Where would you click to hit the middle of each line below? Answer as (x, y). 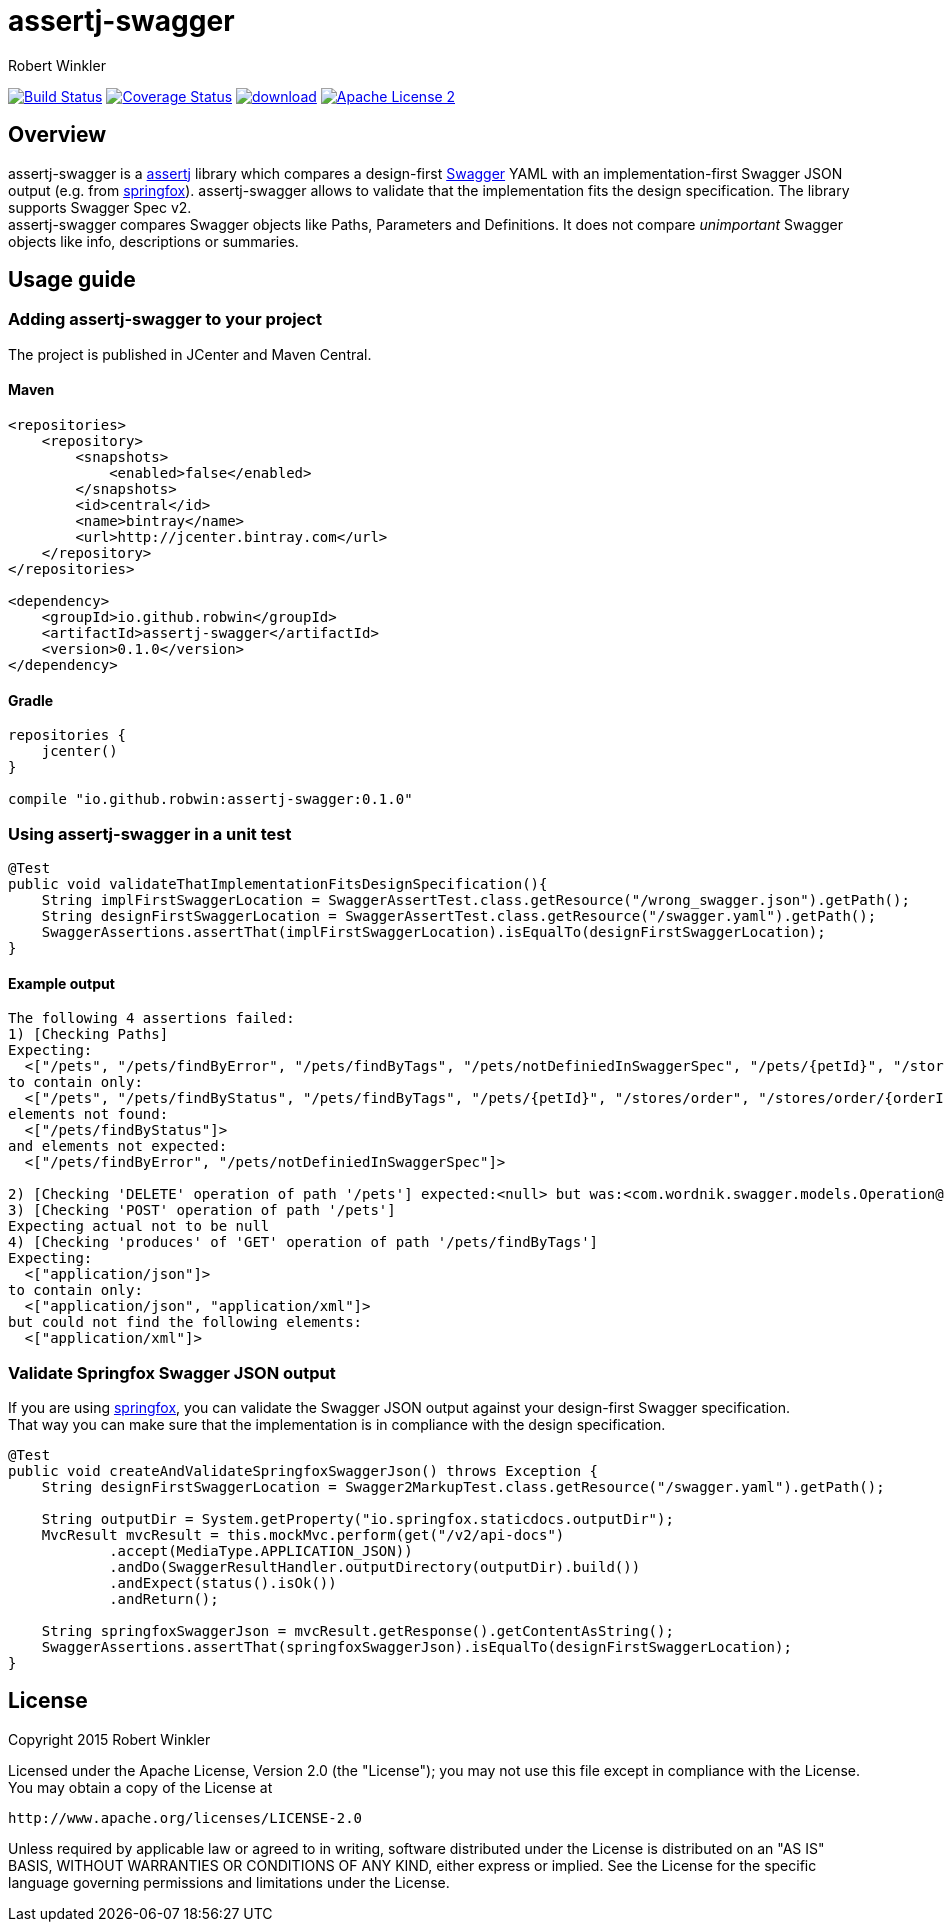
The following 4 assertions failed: (151, 1018)
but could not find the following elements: (185, 1322)
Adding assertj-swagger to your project (165, 319)
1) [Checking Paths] (88, 1034)
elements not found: (88, 1114)
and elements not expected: (118, 1146)
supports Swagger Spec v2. (100, 207)
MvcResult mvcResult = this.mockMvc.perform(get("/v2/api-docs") (303, 1534)
